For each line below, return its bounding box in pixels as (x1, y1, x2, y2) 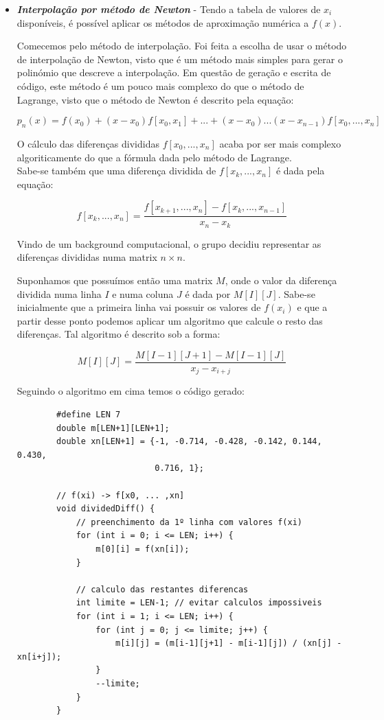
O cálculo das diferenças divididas (16, 136, 159, 150)
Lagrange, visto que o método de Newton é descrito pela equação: (16, 92, 294, 106)
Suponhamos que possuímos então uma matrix (16, 273, 213, 287)
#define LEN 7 (56, 410, 121, 420)
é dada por (185, 286, 231, 301)
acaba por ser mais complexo (219, 136, 341, 150)
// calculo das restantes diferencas (76, 584, 249, 594)
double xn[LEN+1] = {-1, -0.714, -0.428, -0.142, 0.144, (56, 437, 322, 447)
